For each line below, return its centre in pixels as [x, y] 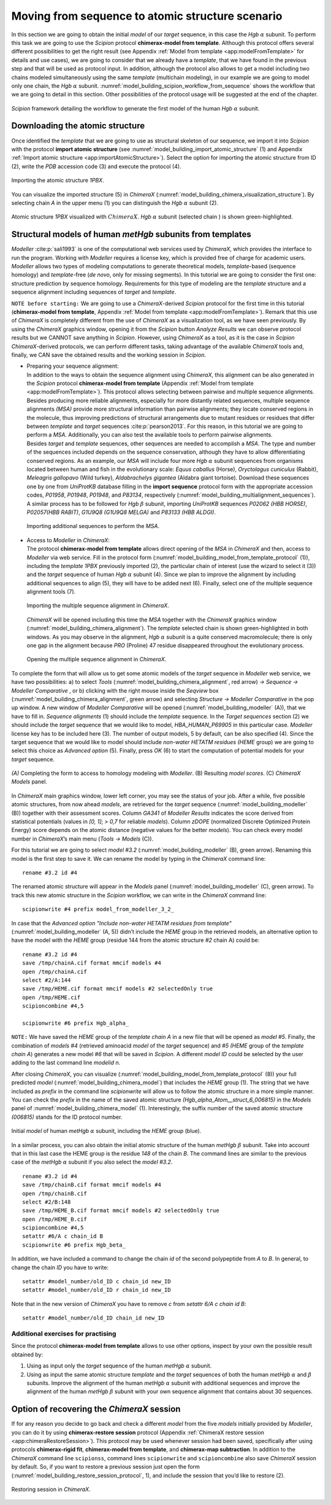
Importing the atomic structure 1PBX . [58, 181]
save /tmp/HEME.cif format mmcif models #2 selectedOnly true [118, 989]
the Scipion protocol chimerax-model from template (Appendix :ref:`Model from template [140, 383]
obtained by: [27, 1355]
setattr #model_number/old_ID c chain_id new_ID [97, 1281]
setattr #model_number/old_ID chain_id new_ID [93, 1318]
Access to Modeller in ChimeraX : [68, 540]
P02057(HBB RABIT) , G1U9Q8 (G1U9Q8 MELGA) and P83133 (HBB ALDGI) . [121, 512]
